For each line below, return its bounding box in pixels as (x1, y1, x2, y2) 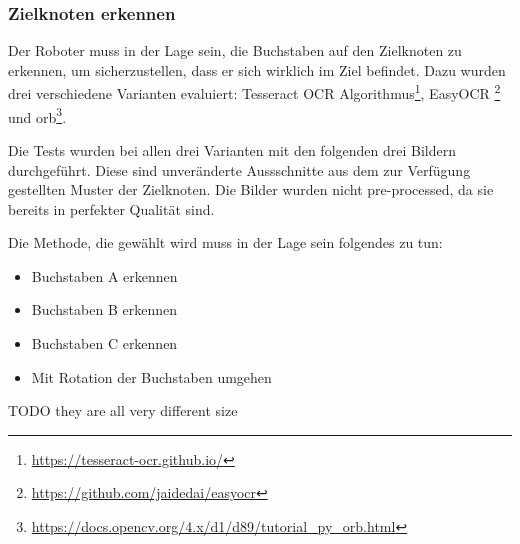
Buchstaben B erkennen (31, 299, 177, 320)
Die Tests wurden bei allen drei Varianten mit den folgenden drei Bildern (8, 139, 456, 160)
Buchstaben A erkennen (31, 265, 178, 286)
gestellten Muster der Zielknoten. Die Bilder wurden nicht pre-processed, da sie (8, 179, 494, 200)
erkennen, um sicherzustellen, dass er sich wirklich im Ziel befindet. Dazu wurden (8, 59, 506, 80)
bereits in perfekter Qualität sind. (8, 198, 215, 219)
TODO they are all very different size (8, 400, 238, 421)
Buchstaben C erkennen (31, 333, 178, 354)
